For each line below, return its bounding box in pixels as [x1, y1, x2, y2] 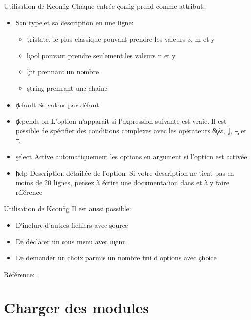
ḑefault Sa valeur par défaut [15, 99, 99, 109]
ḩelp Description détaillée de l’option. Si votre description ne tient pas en [15, 168, 234, 178]
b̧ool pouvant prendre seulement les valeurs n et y [27, 50, 176, 60]
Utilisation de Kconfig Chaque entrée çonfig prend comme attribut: [4, 1, 205, 11]
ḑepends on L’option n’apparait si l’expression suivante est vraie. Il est [15, 116, 227, 126]
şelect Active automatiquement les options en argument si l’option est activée [15, 151, 247, 161]
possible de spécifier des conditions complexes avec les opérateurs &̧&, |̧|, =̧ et [15, 125, 247, 135]
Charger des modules [4, 298, 149, 318]
